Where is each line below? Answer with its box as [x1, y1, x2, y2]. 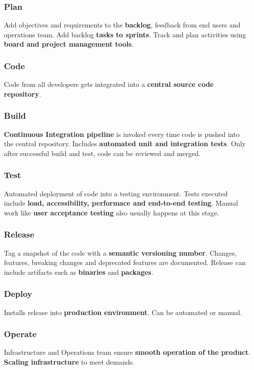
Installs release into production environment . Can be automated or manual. [4, 307, 242, 317]
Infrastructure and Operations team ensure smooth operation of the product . [4, 347, 251, 357]
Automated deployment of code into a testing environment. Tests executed [4, 188, 228, 198]
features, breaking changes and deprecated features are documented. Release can [4, 257, 246, 267]
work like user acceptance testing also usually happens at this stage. [4, 207, 219, 217]
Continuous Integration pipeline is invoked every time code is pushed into [4, 129, 240, 139]
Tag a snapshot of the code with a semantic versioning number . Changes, [4, 247, 237, 258]
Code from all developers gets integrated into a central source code [4, 79, 214, 89]
